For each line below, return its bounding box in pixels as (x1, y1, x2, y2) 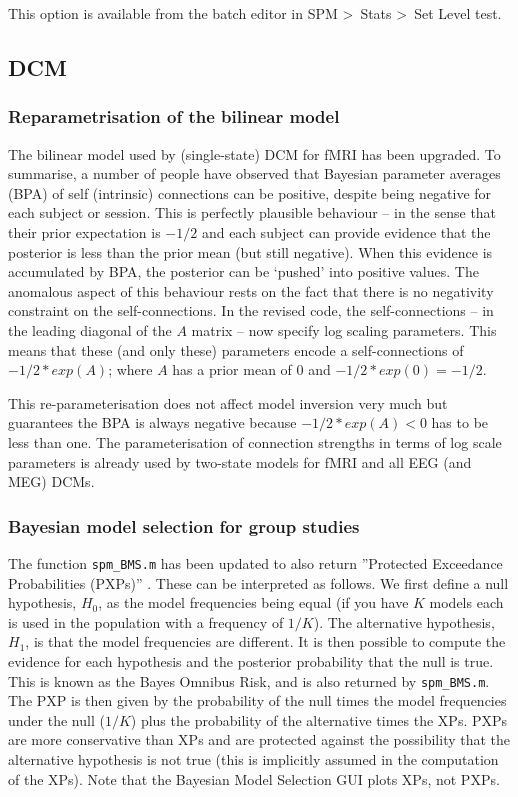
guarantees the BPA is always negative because (8, 412, 297, 433)
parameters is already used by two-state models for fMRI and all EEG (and (8, 451, 472, 472)
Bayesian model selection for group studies (8, 513, 360, 538)
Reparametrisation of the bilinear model (8, 104, 340, 129)
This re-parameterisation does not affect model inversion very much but (8, 392, 448, 413)
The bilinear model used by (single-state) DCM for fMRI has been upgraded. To (8, 143, 501, 164)
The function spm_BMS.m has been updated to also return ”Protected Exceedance (8, 552, 503, 573)
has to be (431, 412, 489, 433)
